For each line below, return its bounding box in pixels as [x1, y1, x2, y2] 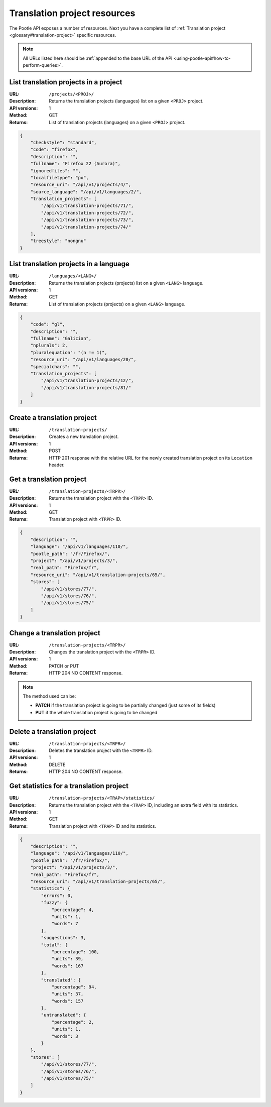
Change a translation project [9, 628, 100, 637]
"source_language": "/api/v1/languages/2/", [30, 189, 142, 194]
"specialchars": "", [30, 364, 81, 369]
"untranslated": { [41, 1012, 86, 1018]
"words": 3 [51, 1033, 79, 1039]
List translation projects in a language [9, 260, 130, 268]
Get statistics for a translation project [9, 782, 129, 791]
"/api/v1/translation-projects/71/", [41, 203, 134, 208]
